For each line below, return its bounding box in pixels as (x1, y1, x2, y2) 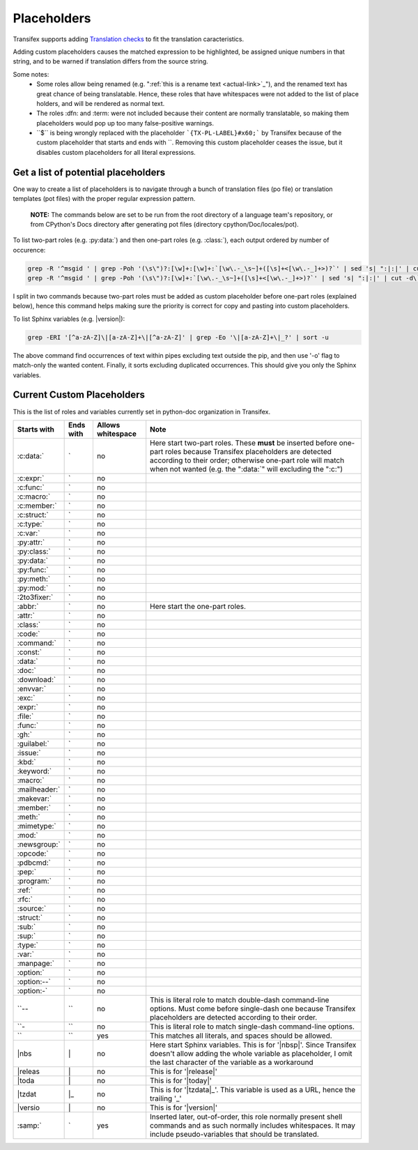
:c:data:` (17, 451, 45, 460)
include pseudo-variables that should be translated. (150, 1129, 320, 1139)
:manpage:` (17, 958, 55, 968)
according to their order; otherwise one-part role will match (150, 455, 345, 465)
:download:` (17, 674, 56, 684)
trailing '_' (150, 1094, 182, 1103)
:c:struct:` (17, 510, 49, 520)
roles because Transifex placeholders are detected (164, 446, 332, 456)
